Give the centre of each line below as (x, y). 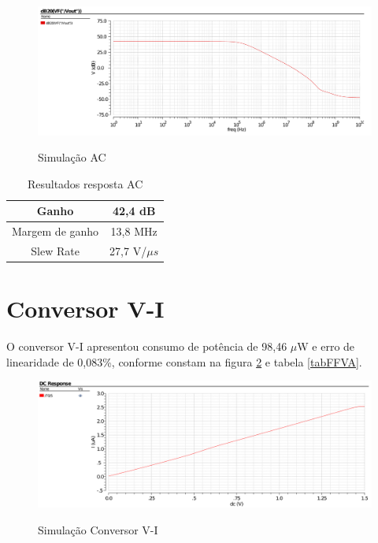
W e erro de (326, 346)
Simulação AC (72, 157)
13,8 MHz (134, 231)
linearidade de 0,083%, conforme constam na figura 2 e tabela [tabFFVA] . (184, 361)
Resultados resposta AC (85, 183)
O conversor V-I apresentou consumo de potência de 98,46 (147, 346)
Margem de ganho (56, 231)
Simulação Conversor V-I (98, 529)
